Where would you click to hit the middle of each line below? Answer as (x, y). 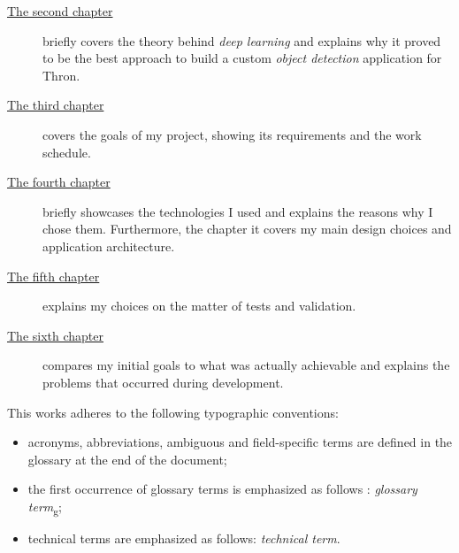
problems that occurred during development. (163, 382)
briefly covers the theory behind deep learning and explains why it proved (242, 40)
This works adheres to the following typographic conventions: (173, 412)
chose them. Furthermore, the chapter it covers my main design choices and (247, 229)
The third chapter (56, 105)
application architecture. (109, 246)
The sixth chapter (56, 335)
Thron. (61, 75)
